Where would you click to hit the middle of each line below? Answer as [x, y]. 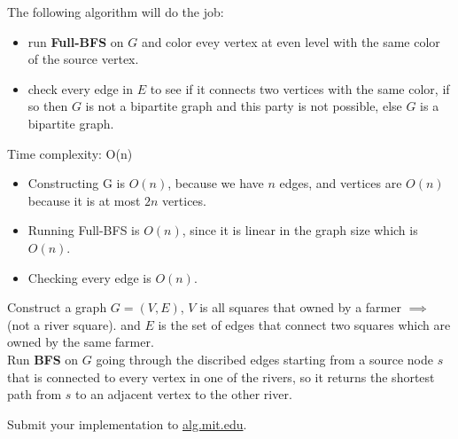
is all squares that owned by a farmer [300, 307]
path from [35, 394]
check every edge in [81, 88]
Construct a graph [57, 307]
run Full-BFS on [76, 41]
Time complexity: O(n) [70, 153]
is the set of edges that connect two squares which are [304, 324]
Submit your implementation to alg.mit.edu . [127, 423]
